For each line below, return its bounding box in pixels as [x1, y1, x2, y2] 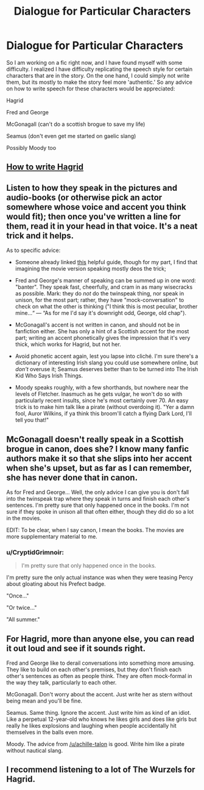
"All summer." [6, 616, 40, 623]
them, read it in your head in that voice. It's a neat [6, 221, 198, 231]
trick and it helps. [6, 231, 74, 241]
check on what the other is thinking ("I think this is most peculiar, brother [15, 303, 198, 310]
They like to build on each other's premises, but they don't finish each [6, 666, 181, 673]
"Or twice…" [6, 604, 37, 611]
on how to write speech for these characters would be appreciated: [6, 84, 175, 92]
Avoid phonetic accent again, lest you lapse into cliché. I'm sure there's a [15, 353, 199, 360]
